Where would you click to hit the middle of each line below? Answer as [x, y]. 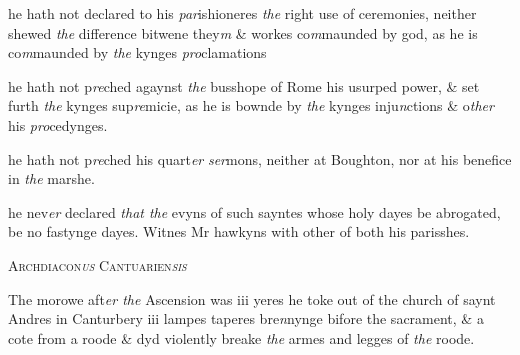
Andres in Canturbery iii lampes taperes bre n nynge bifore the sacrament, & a [246, 318]
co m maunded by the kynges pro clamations [137, 52]
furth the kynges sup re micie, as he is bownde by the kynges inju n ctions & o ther [251, 105]
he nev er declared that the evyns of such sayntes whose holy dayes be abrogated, [254, 211]
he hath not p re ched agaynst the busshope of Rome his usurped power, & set [244, 85]
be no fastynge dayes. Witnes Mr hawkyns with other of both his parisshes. [239, 231]
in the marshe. [51, 178]
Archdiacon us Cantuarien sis [97, 264]
